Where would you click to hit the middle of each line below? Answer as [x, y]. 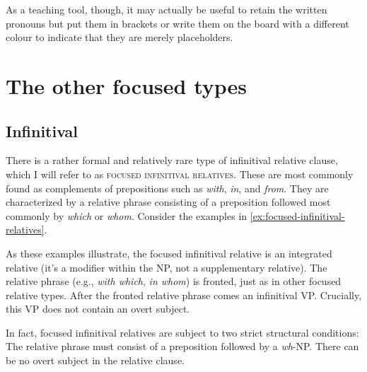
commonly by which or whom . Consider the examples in [127, 215]
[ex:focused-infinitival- [297, 215]
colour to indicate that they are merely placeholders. [120, 37]
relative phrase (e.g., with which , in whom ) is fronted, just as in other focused [174, 281]
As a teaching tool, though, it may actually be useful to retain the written [167, 9]
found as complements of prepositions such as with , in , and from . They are [167, 188]
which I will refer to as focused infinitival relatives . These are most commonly [180, 174]
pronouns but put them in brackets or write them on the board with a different [177, 23]
